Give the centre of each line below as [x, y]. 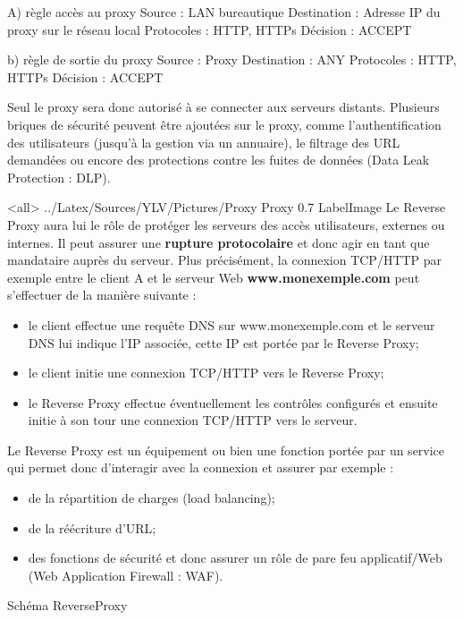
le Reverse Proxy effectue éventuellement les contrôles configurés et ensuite [233, 402]
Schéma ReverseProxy [67, 605]
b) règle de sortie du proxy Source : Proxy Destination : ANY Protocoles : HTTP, [232, 59]
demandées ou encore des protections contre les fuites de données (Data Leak [219, 160]
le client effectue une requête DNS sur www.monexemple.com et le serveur [231, 324]
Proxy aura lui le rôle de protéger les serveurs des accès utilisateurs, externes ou [226, 224]
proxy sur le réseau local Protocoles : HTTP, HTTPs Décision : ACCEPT [210, 29]
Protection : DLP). [59, 177]
